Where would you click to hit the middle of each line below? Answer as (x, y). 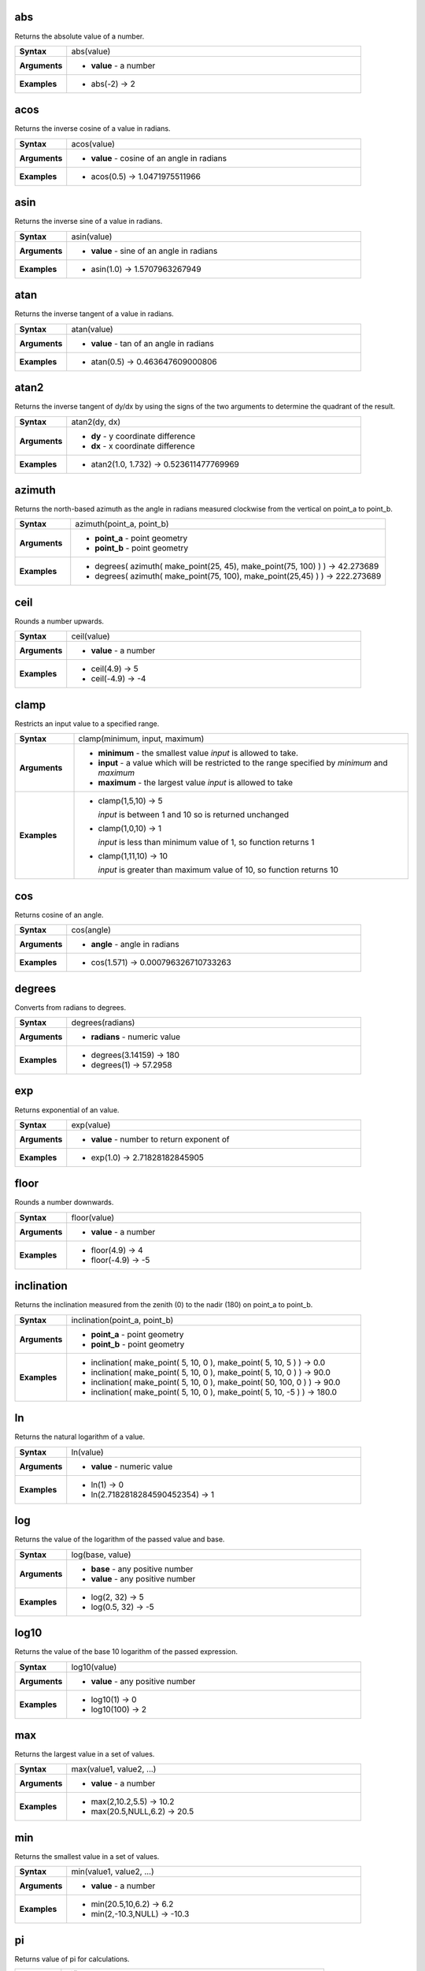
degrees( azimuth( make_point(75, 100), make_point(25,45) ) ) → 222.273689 (238, 576)
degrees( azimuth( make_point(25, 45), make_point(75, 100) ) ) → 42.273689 (237, 566)
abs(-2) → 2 (113, 84)
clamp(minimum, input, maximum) (141, 739)
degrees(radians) (103, 1023)
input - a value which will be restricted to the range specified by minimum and (243, 763)
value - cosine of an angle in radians (159, 158)
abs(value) (91, 51)
